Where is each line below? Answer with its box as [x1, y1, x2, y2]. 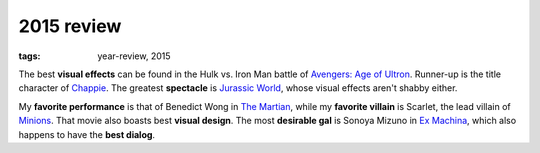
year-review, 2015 [97, 50, 171, 62]
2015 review [18, 15, 122, 37]
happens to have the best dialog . [18, 128, 155, 140]
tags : [18, 50, 41, 62]
